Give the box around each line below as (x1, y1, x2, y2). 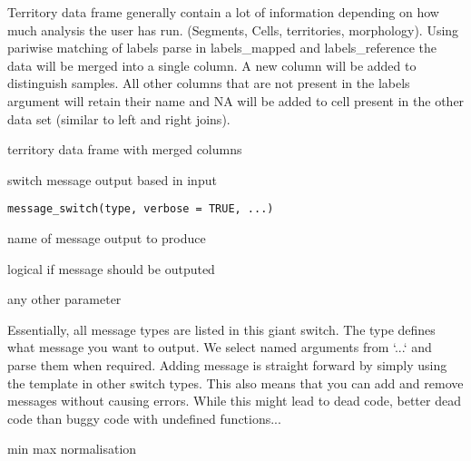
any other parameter (7, 289, 122, 309)
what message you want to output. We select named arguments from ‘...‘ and (7, 338, 432, 357)
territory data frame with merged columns (7, 140, 242, 159)
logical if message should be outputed (7, 259, 215, 278)
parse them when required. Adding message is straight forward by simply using (7, 355, 447, 374)
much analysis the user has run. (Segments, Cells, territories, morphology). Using (7, 20, 459, 39)
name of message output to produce (7, 229, 206, 247)
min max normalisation (7, 439, 137, 458)
